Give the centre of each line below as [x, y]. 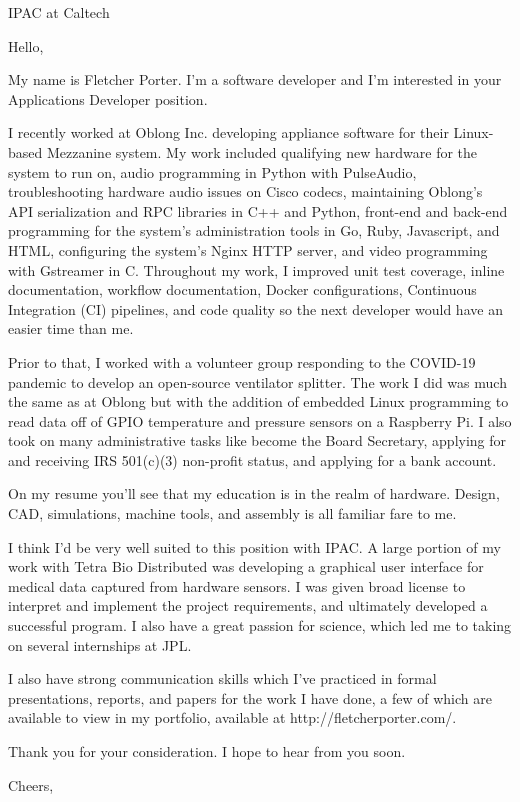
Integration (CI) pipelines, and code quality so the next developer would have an [255, 308]
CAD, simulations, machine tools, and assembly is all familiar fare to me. [232, 513]
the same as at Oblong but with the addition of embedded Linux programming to [258, 401]
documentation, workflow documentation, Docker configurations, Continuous [242, 289]
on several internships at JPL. [100, 644]
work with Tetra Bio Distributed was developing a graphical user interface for [246, 566]
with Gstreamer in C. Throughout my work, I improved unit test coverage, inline [256, 269]
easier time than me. [71, 328]
